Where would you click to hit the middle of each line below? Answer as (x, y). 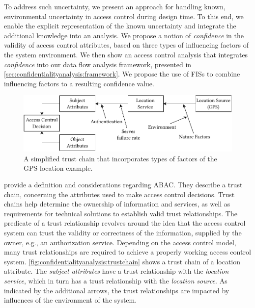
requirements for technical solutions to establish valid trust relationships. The (121, 213)
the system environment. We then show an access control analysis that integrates (126, 54)
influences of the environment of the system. (71, 300)
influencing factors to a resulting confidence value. (79, 83)
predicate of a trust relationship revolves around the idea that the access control (125, 223)
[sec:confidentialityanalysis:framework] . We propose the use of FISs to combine (122, 74)
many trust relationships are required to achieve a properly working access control (127, 252)
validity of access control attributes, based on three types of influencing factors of (127, 45)
